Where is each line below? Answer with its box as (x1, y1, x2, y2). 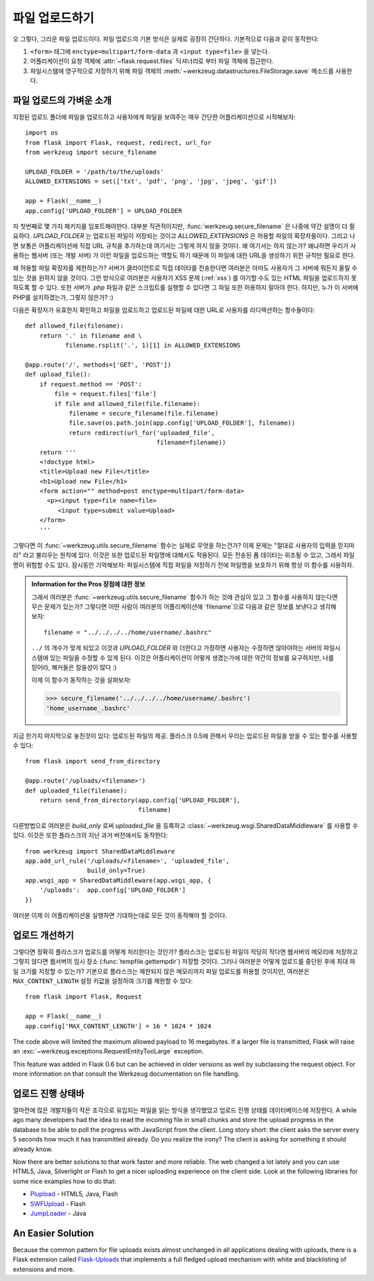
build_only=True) (87, 867, 146, 874)
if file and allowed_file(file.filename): (54, 400, 201, 407)
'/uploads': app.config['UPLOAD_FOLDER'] (39, 886, 186, 894)
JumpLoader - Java (30, 1209, 87, 1217)
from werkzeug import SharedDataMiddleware (25, 847, 175, 855)
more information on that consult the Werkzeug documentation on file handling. (12, 1069, 240, 1078)
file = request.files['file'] (54, 390, 157, 398)
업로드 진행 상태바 (12, 1087, 84, 1099)
